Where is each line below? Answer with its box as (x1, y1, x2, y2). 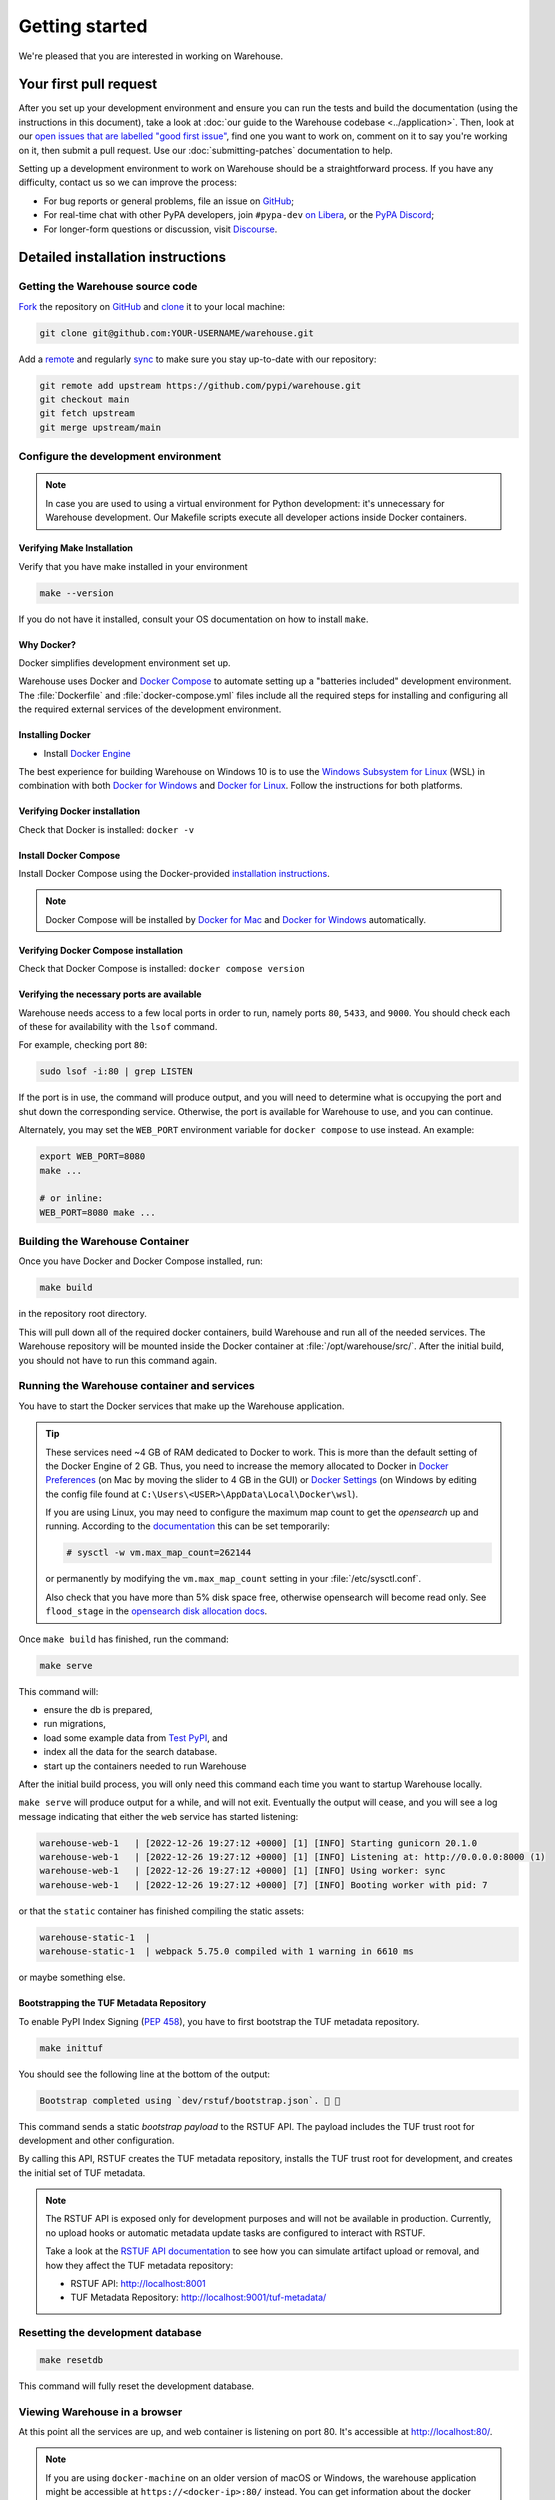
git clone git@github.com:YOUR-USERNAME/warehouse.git (39, 327, 314, 339)
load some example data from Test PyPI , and (43, 1731, 229, 1744)
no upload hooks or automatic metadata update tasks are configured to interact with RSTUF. (45, 2226, 426, 2239)
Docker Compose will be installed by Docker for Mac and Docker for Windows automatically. (45, 913, 427, 925)
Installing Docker (18, 729, 91, 741)
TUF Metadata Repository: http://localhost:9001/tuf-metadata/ (70, 2291, 327, 2304)
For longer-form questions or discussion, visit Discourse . (43, 223, 278, 235)
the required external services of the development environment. (18, 703, 282, 715)
